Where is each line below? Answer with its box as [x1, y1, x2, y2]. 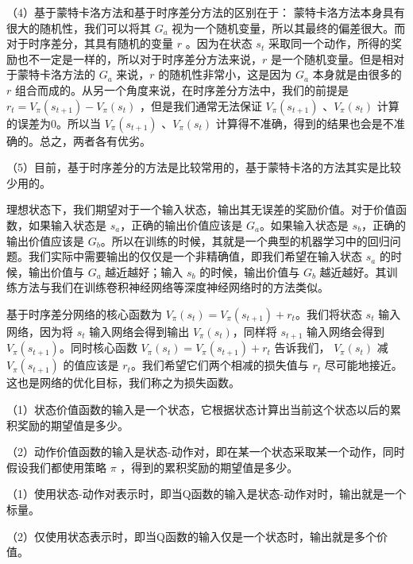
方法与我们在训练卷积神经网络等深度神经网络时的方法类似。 [17, 279, 329, 296]
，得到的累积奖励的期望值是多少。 [120, 458, 299, 475]
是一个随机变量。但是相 [270, 50, 393, 67]
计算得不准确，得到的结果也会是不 [215, 114, 394, 131]
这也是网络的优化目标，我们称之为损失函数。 [6, 374, 240, 391]
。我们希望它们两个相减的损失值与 [130, 357, 309, 373]
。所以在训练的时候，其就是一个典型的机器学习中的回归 [100, 232, 390, 249]
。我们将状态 [295, 305, 362, 322]
